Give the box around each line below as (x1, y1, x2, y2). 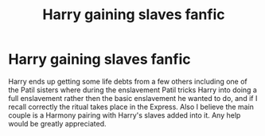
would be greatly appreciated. (8, 119, 107, 128)
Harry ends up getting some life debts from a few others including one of (8, 76, 248, 86)
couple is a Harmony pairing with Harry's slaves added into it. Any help (8, 110, 241, 120)
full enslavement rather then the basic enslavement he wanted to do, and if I (8, 93, 258, 103)
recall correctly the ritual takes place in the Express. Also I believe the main (8, 102, 255, 111)
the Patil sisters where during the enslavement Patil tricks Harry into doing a (8, 85, 257, 95)
